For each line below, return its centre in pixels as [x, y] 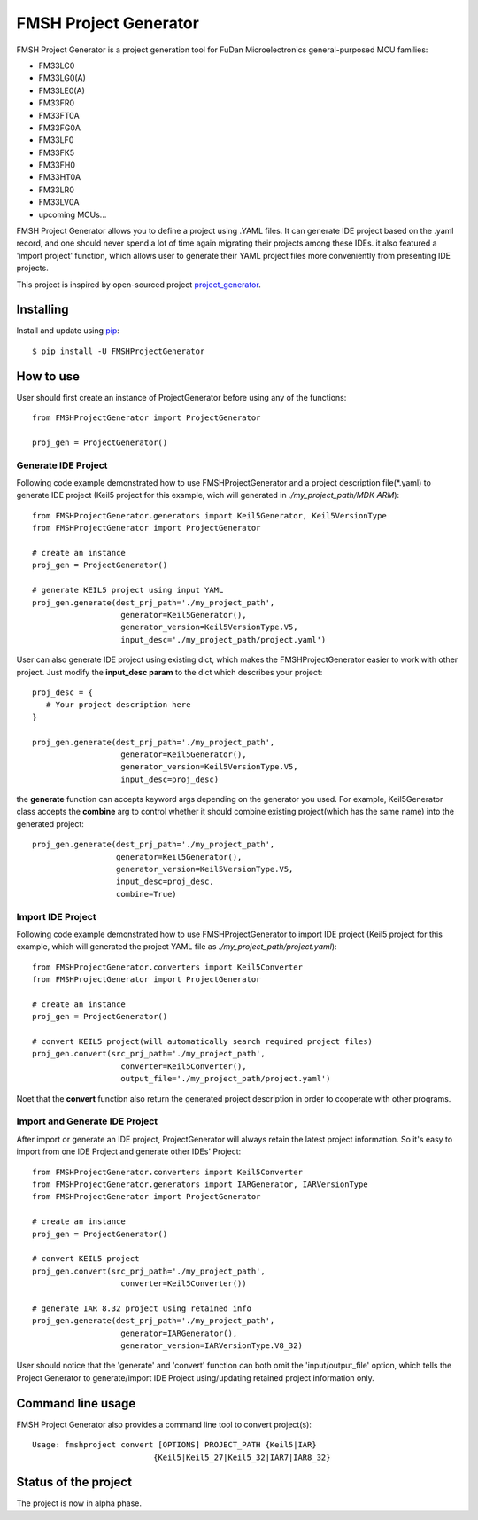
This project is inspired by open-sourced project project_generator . [139, 285]
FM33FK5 [57, 152]
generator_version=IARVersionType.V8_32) [212, 1346]
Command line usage [76, 1403]
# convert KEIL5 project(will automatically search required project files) [203, 1042]
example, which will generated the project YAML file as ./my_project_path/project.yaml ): [177, 947]
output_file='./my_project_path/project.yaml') [226, 1079]
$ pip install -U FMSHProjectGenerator [119, 351]
